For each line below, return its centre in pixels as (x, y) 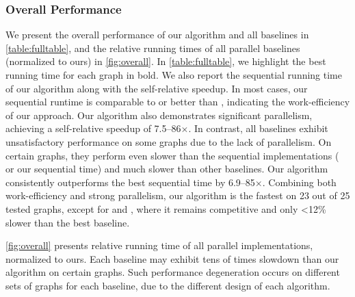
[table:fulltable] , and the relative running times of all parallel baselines (153, 48)
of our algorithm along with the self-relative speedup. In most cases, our (157, 88)
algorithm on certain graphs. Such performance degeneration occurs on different (173, 272)
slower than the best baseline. (68, 222)
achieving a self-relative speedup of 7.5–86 (93, 128)
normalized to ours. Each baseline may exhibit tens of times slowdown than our (172, 258)
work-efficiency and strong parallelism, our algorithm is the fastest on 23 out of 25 (178, 195)
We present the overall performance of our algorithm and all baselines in (157, 35)
